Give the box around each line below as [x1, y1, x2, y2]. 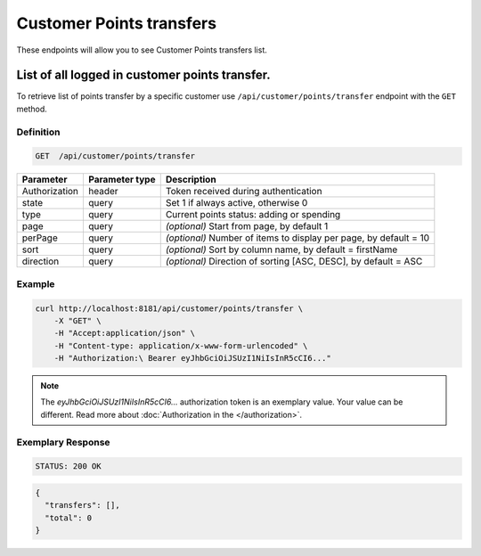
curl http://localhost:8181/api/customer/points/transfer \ [35, 303, 304, 314]
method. [16, 103, 48, 114]
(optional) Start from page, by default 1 [165, 220, 329, 233]
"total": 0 [45, 512, 93, 523]
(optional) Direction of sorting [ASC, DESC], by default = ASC [165, 255, 423, 267]
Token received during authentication [165, 185, 322, 198]
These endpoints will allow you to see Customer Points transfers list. [16, 45, 267, 55]
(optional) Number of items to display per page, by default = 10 [165, 232, 430, 244]
